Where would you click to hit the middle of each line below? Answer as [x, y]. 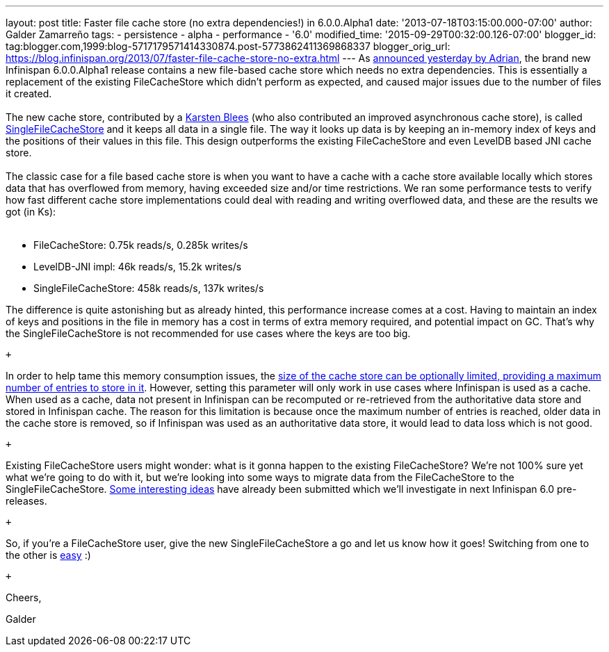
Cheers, [24, 597]
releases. [26, 501]
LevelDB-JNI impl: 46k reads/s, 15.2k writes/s [138, 267]
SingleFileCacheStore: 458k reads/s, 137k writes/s [149, 288]
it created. [29, 93]
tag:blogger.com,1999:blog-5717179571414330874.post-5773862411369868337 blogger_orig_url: [228, 46]
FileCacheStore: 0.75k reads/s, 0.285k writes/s [141, 245]
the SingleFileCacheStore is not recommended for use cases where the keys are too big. [208, 333]
